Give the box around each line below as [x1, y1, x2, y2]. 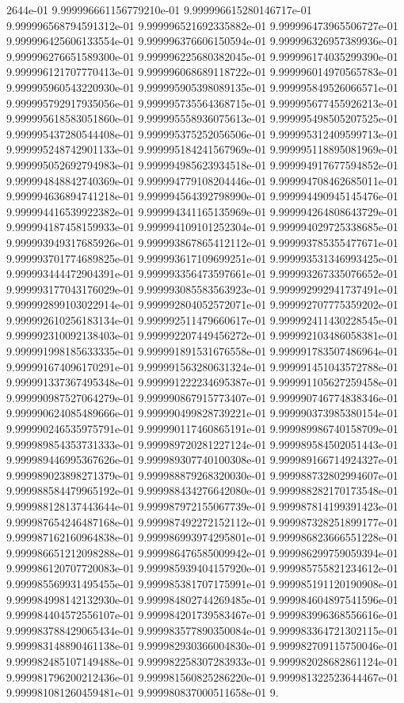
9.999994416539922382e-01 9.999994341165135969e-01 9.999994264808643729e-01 [6, 203, 398, 219]
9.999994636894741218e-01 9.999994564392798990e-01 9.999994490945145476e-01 [6, 188, 398, 204]
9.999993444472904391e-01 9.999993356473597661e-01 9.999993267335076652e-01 [6, 265, 398, 282]
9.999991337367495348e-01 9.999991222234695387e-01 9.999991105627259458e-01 [6, 374, 398, 390]
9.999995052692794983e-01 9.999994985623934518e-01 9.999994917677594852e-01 [6, 156, 398, 173]
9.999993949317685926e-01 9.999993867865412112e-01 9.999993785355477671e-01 [6, 234, 398, 250]
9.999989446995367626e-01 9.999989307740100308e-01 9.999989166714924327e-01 [6, 451, 398, 468]
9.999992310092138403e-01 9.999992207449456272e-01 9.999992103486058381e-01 [6, 327, 398, 344]
